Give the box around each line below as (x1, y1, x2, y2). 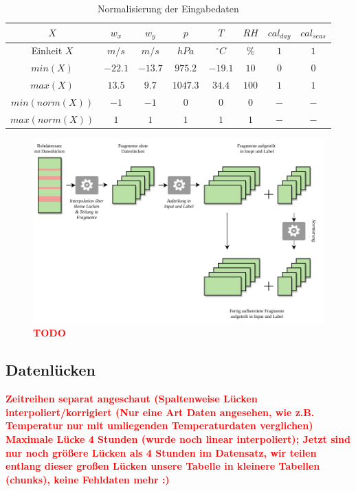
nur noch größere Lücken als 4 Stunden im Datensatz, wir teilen (5, 445, 317, 459)
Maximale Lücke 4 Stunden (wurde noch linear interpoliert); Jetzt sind (5, 431, 351, 446)
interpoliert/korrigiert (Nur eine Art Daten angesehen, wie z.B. (5, 404, 315, 419)
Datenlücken (5, 359, 96, 380)
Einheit (31, 43, 63, 58)
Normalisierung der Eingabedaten (97, 1, 239, 15)
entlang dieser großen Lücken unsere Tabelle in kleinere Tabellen (5, 459, 320, 473)
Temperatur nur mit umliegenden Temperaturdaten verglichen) (5, 418, 313, 433)
